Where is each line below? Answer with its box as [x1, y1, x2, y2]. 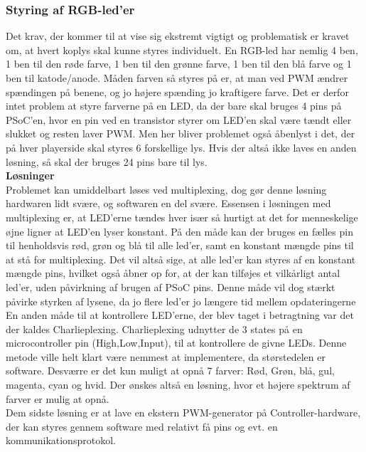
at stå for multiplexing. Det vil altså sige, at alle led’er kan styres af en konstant [6, 251, 356, 266]
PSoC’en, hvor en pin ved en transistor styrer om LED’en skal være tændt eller [6, 112, 352, 127]
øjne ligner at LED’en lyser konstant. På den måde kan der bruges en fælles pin [6, 224, 353, 238]
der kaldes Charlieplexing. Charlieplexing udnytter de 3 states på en [6, 321, 303, 336]
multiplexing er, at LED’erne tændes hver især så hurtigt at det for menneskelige [6, 209, 358, 224]
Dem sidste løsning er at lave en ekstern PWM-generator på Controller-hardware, [6, 405, 361, 420]
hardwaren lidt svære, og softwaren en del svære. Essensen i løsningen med [6, 196, 331, 211]
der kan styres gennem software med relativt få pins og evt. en [6, 419, 278, 433]
